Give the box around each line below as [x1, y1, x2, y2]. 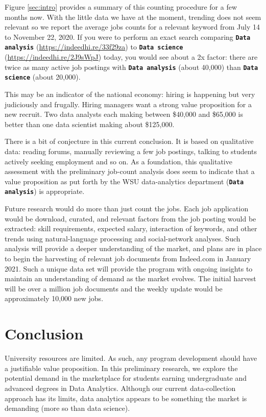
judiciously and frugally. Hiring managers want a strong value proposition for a [5, 99, 252, 109]
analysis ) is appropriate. [5, 186, 85, 197]
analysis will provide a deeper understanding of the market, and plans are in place [5, 243, 262, 254]
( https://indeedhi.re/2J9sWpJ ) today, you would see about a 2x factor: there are [5, 52, 258, 62]
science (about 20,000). [5, 71, 81, 82]
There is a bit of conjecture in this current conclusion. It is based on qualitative [5, 136, 254, 146]
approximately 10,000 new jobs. [5, 293, 104, 304]
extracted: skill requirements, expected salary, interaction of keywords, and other [5, 223, 257, 234]
